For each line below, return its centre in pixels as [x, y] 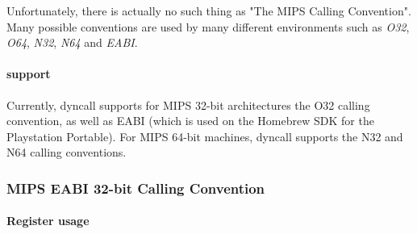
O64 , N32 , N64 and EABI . [72, 42]
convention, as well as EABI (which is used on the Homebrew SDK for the [190, 121]
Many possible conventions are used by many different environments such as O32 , [208, 26]
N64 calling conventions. [67, 152]
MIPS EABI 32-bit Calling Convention [136, 188]
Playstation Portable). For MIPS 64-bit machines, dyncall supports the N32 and [205, 136]
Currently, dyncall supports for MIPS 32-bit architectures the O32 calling [188, 104]
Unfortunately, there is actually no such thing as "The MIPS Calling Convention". [209, 10]
